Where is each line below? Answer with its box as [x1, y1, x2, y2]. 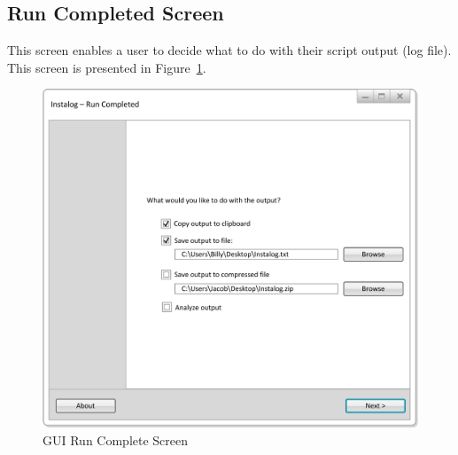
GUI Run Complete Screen [43, 430, 189, 449]
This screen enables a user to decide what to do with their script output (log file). [7, 41, 452, 59]
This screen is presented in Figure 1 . [7, 58, 206, 76]
